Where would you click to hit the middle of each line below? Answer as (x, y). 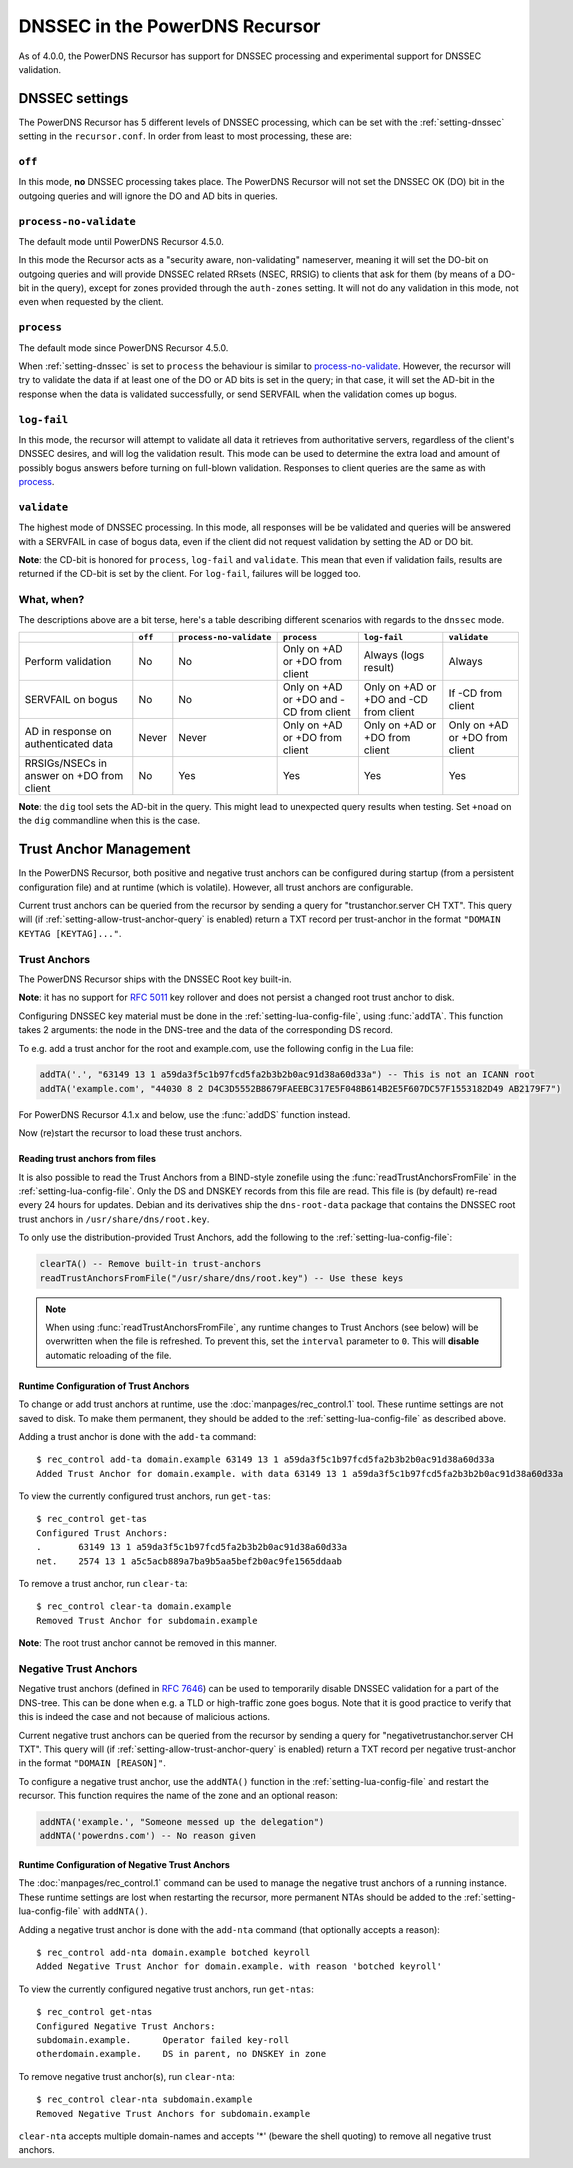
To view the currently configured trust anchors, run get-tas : (144, 1496)
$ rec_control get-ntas (94, 2012)
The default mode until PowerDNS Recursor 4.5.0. (121, 241)
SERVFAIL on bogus (71, 699)
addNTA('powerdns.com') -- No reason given (148, 1836)
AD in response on (68, 731)
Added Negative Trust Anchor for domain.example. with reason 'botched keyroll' (239, 1966)
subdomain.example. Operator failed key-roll (163, 2039)
